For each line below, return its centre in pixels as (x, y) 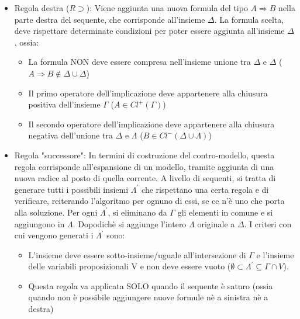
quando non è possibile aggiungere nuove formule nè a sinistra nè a (148, 297)
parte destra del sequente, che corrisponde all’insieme (110, 19)
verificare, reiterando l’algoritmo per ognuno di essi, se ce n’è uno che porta (149, 201)
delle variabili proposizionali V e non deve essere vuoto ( (130, 266)
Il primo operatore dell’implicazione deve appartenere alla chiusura (148, 93)
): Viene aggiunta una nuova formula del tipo (167, 8)
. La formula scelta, (249, 19)
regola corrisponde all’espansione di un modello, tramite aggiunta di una (144, 166)
